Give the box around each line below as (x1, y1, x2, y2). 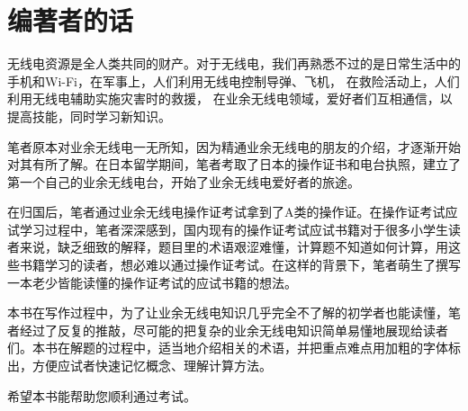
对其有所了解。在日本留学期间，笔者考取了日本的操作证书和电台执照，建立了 (7, 155, 461, 174)
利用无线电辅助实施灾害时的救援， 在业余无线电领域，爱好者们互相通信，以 (7, 89, 453, 108)
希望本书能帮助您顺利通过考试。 (7, 386, 196, 405)
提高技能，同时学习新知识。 (7, 106, 171, 125)
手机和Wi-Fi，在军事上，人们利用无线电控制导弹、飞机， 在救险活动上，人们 (7, 71, 460, 90)
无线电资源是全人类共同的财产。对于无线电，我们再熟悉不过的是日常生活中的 (7, 54, 461, 73)
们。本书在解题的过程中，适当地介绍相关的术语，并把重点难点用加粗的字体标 (7, 338, 461, 357)
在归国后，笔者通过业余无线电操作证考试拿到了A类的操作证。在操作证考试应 (7, 202, 458, 221)
